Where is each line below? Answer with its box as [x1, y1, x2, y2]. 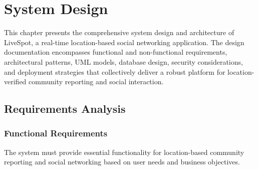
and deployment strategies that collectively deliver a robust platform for [4, 66, 225, 77]
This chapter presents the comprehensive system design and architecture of [4, 27, 234, 38]
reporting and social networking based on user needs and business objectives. [4, 156, 240, 167]
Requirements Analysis [4, 101, 126, 116]
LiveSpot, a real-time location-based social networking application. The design [4, 37, 244, 47]
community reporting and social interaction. [29, 76, 164, 87]
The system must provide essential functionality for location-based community [4, 146, 244, 157]
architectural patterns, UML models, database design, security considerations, [4, 56, 243, 67]
